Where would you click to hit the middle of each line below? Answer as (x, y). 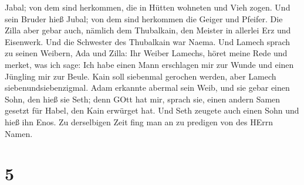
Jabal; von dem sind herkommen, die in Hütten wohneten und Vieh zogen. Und (148, 7)
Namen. (19, 133)
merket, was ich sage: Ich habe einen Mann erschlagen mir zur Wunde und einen (149, 64)
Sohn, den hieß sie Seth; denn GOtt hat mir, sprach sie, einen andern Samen (143, 99)
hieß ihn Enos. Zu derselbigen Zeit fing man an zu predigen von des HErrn (139, 121)
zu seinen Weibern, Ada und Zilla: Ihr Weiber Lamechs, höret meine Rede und (146, 53)
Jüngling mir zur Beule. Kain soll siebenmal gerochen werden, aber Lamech (141, 76)
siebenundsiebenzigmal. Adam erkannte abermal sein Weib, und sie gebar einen (147, 88)
